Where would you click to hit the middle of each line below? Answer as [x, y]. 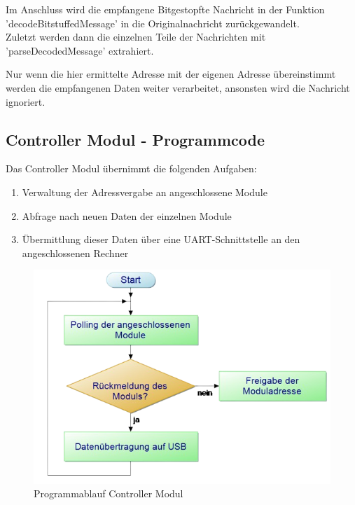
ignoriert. [26, 101]
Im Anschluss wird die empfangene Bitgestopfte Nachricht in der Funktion [165, 9]
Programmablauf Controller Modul [109, 493]
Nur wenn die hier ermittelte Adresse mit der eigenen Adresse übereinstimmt [171, 74]
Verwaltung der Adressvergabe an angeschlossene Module [145, 192]
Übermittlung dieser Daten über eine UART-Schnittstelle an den [161, 239]
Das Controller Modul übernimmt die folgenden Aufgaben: [131, 168]
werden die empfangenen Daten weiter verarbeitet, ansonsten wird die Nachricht [178, 87]
